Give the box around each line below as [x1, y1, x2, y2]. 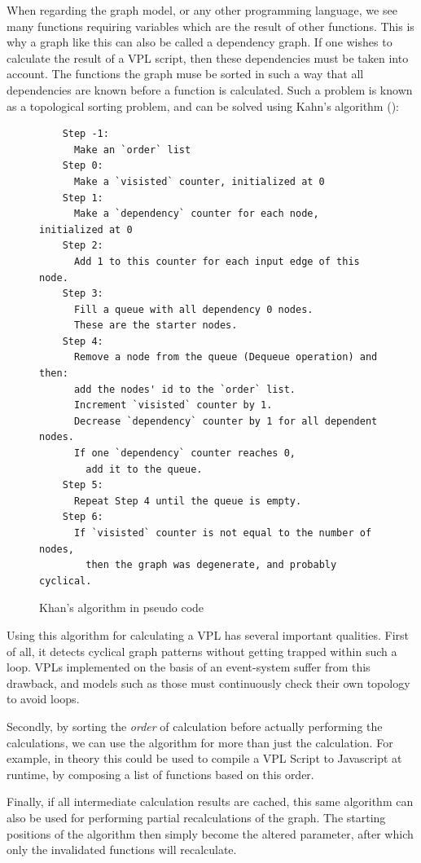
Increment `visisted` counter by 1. [73, 399, 273, 412]
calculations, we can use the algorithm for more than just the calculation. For [7, 733, 393, 751]
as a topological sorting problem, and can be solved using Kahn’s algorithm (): [7, 97, 399, 114]
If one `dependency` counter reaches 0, [73, 447, 296, 460]
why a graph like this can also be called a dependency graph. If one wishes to [7, 33, 392, 51]
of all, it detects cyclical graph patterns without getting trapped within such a [7, 642, 397, 659]
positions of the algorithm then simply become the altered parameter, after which [7, 825, 414, 842]
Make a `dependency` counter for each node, [73, 208, 319, 220]
